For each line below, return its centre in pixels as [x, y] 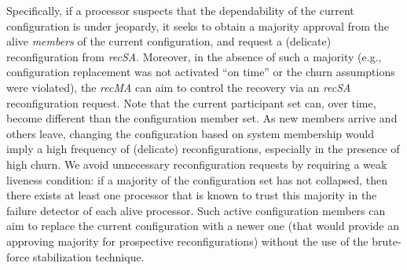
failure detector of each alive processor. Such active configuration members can [196, 210]
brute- [387, 241]
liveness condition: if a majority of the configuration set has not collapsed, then [197, 179]
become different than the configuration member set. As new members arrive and [202, 118]
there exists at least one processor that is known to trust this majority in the [192, 195]
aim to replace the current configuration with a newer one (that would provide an [203, 226]
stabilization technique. [88, 256]
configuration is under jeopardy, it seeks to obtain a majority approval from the [198, 26]
